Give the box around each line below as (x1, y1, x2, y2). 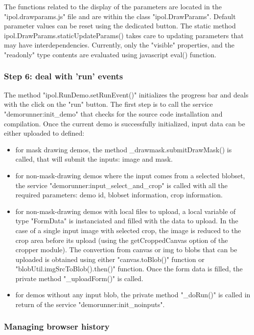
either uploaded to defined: (4, 128, 85, 138)
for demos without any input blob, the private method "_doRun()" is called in (15, 289, 251, 300)
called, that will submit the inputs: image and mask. (15, 154, 173, 164)
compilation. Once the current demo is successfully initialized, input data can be (4, 118, 245, 128)
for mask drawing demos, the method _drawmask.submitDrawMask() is (15, 144, 232, 154)
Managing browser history (4, 320, 110, 332)
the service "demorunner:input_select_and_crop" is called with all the (15, 180, 228, 190)
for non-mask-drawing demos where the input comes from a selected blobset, (15, 170, 245, 180)
